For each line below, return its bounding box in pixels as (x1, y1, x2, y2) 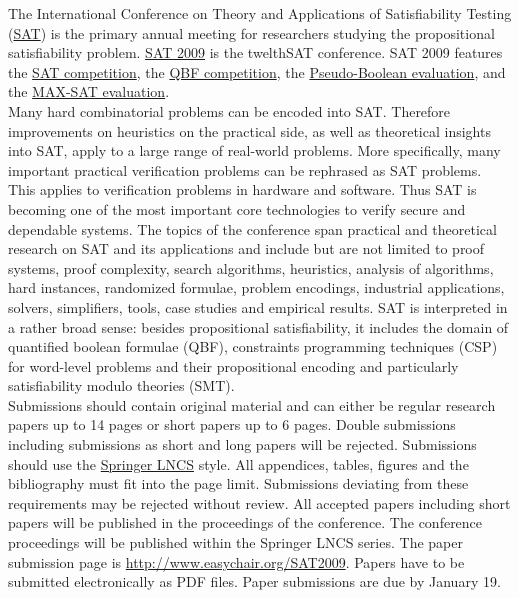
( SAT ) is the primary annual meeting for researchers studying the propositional (8, 22, 495, 43)
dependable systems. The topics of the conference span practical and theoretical (8, 218, 497, 239)
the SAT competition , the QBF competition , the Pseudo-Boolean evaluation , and (8, 61, 506, 82)
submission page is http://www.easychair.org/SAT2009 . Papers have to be (8, 551, 465, 572)
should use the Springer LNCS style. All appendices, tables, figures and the (8, 453, 469, 474)
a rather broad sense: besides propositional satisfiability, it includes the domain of (8, 316, 509, 337)
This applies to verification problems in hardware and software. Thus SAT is (8, 179, 477, 200)
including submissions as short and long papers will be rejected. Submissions (8, 434, 477, 455)
